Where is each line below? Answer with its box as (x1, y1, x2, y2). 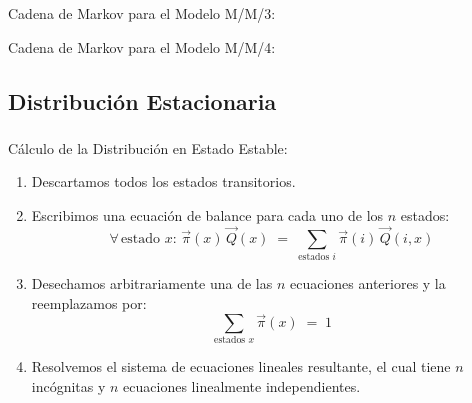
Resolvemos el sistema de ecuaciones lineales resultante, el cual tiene (31, 355, 451, 376)
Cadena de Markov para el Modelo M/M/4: (8, 36, 276, 57)
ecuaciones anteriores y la (289, 273, 446, 294)
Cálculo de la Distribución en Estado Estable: (8, 137, 288, 158)
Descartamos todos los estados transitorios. (31, 171, 296, 192)
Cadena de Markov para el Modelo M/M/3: (8, 3, 276, 23)
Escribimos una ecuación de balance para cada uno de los (31, 205, 384, 226)
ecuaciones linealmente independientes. (123, 375, 361, 396)
